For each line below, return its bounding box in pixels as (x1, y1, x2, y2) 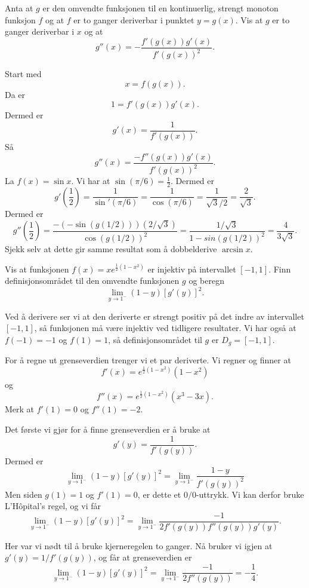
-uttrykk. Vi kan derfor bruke (196, 488, 304, 500)
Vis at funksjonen (5, 262, 69, 275)
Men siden (5, 488, 42, 500)
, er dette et (137, 488, 181, 500)
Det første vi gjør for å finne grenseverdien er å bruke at (5, 422, 211, 435)
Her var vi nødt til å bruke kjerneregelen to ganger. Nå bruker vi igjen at (5, 539, 273, 552)
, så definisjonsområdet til (108, 333, 202, 345)
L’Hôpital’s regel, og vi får (5, 500, 101, 512)
